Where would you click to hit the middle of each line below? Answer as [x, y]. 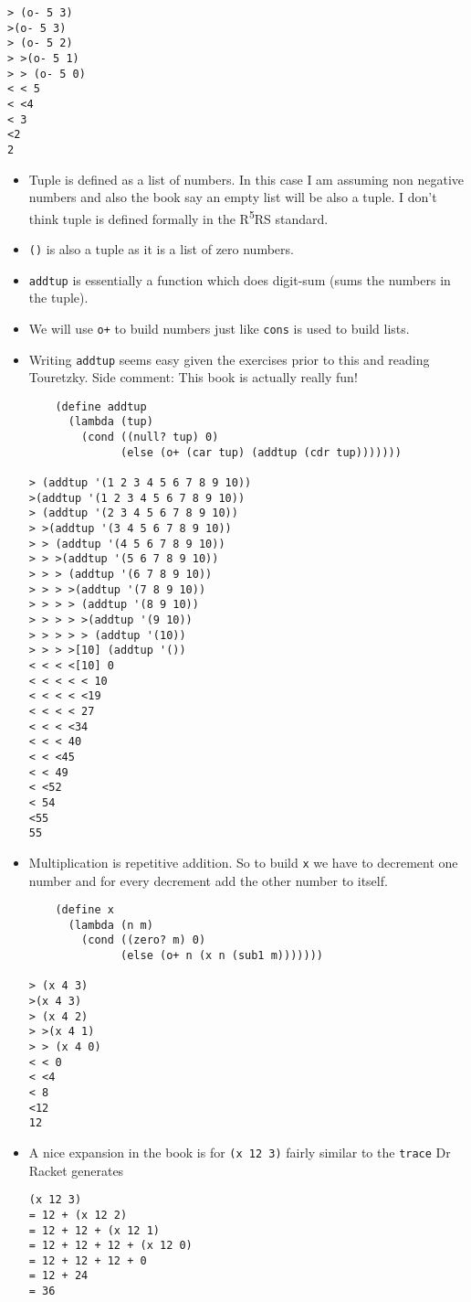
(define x [84, 910]
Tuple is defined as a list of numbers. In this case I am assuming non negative [246, 179]
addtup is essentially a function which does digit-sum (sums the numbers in [240, 279]
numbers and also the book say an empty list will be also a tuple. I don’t [233, 197]
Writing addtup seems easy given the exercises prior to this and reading [229, 359]
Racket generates [76, 1170]
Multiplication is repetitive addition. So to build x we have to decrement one [243, 862]
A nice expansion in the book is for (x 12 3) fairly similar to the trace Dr [240, 1152]
